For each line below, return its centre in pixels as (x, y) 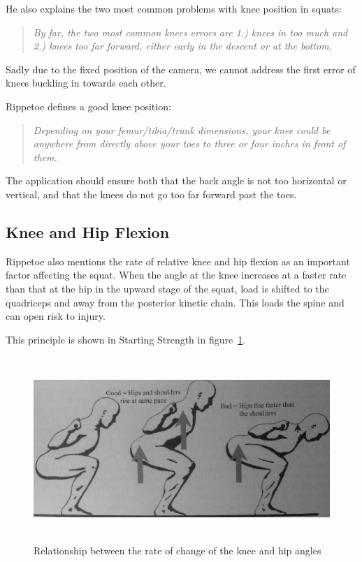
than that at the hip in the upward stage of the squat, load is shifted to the (167, 288)
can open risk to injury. (56, 316)
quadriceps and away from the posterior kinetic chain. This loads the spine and (175, 302)
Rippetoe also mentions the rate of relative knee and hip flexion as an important (178, 261)
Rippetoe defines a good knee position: (88, 106)
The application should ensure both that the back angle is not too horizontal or (176, 180)
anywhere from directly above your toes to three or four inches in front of (189, 143)
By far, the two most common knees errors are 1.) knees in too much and (190, 32)
